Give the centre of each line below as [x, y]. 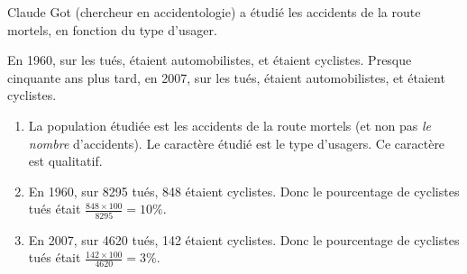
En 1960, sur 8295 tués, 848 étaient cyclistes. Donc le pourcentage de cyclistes [244, 191]
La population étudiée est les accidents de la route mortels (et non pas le [229, 125]
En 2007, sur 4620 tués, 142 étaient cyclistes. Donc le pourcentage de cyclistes [244, 239]
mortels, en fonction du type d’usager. [112, 29]
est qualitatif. [65, 161]
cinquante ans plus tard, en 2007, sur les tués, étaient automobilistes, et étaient [226, 77]
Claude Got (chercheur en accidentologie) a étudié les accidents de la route [214, 12]
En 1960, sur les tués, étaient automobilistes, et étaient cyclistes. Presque [210, 60]
